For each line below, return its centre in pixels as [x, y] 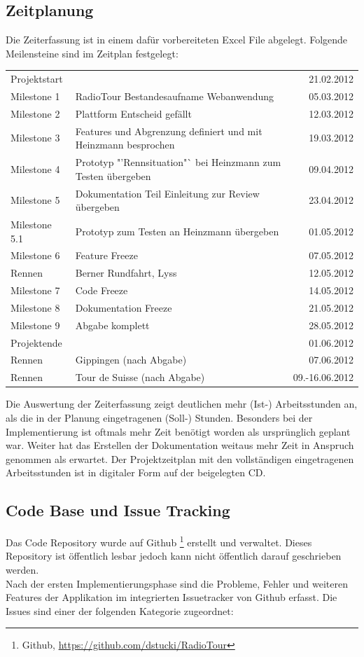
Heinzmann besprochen [125, 145]
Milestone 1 [35, 96]
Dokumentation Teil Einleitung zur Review [167, 193]
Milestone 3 [35, 138]
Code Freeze [101, 290]
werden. [22, 570]
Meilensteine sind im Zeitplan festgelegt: [92, 53]
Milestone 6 [35, 255]
